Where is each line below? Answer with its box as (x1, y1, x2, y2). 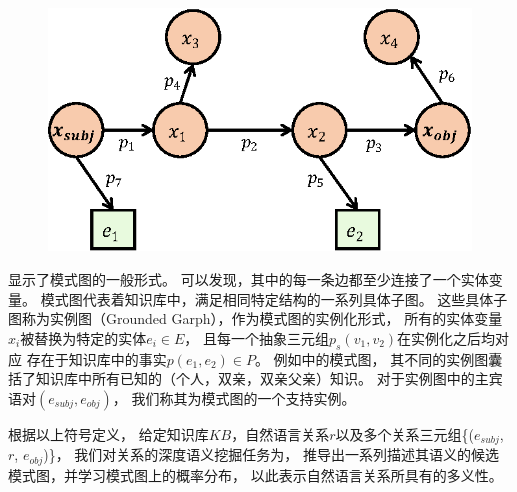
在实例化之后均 (397, 327, 496, 348)
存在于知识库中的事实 (26, 348, 167, 369)
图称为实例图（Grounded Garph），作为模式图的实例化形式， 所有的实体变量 (8, 308, 503, 329)
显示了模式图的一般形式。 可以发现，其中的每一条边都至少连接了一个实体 (8, 269, 489, 290)
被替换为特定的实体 (20, 327, 147, 348)
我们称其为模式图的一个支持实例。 (131, 387, 356, 408)
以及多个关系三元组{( (335, 423, 474, 444)
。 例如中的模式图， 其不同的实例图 (254, 348, 489, 369)
